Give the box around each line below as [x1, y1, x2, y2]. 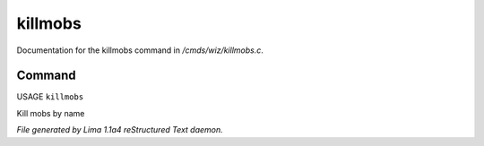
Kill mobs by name [16, 107, 85, 118]
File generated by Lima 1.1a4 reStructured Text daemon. [16, 125, 223, 135]
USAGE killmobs [16, 91, 84, 102]
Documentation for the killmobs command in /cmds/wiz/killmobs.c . [16, 45, 264, 56]
